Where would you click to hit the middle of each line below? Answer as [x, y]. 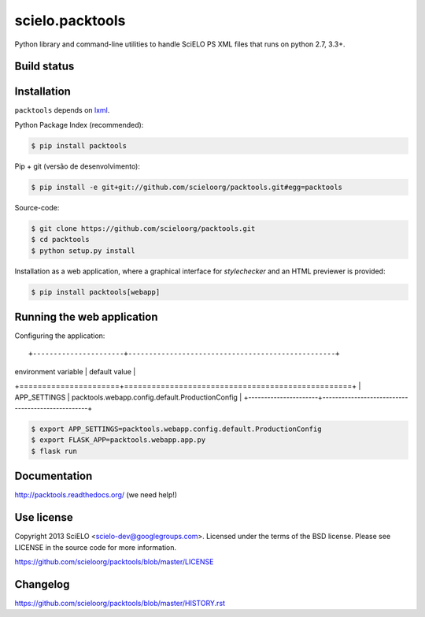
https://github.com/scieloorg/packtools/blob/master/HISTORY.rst [120, 603]
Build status [44, 67]
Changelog [42, 584]
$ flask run [54, 451]
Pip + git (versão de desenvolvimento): [78, 166]
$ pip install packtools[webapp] [96, 292]
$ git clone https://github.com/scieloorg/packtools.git [143, 228]
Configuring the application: [60, 336]
